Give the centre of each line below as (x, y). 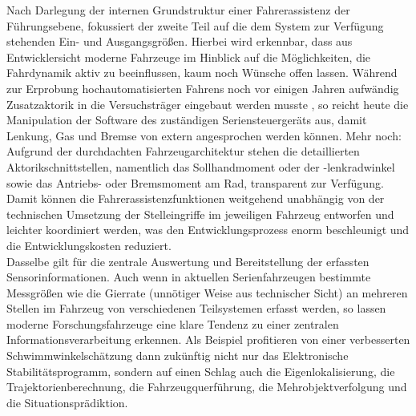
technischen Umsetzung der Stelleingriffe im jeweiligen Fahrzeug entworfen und (200, 214)
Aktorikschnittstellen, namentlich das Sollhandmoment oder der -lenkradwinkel (201, 166)
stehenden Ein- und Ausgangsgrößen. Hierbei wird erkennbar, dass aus (180, 41)
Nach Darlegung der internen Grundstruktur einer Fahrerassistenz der (178, 10)
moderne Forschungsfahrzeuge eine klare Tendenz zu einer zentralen (173, 323)
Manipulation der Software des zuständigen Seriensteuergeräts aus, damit (187, 120)
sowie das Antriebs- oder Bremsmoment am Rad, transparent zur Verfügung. (195, 182)
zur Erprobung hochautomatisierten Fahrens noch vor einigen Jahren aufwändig (203, 88)
